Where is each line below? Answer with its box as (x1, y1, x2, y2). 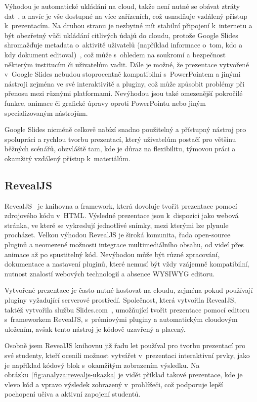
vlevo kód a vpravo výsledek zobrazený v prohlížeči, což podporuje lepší (4, 379, 223, 389)
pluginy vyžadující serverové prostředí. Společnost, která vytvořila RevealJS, (4, 295, 236, 305)
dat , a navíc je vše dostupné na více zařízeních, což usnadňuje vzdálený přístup (4, 10, 248, 21)
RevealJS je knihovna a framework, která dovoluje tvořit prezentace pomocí (4, 200, 237, 211)
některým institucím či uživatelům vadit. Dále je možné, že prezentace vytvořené (4, 59, 249, 69)
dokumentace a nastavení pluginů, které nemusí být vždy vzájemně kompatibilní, (4, 259, 250, 269)
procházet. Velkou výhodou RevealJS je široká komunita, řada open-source (4, 229, 230, 240)
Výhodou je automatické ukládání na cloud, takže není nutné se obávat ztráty (4, 1, 240, 11)
